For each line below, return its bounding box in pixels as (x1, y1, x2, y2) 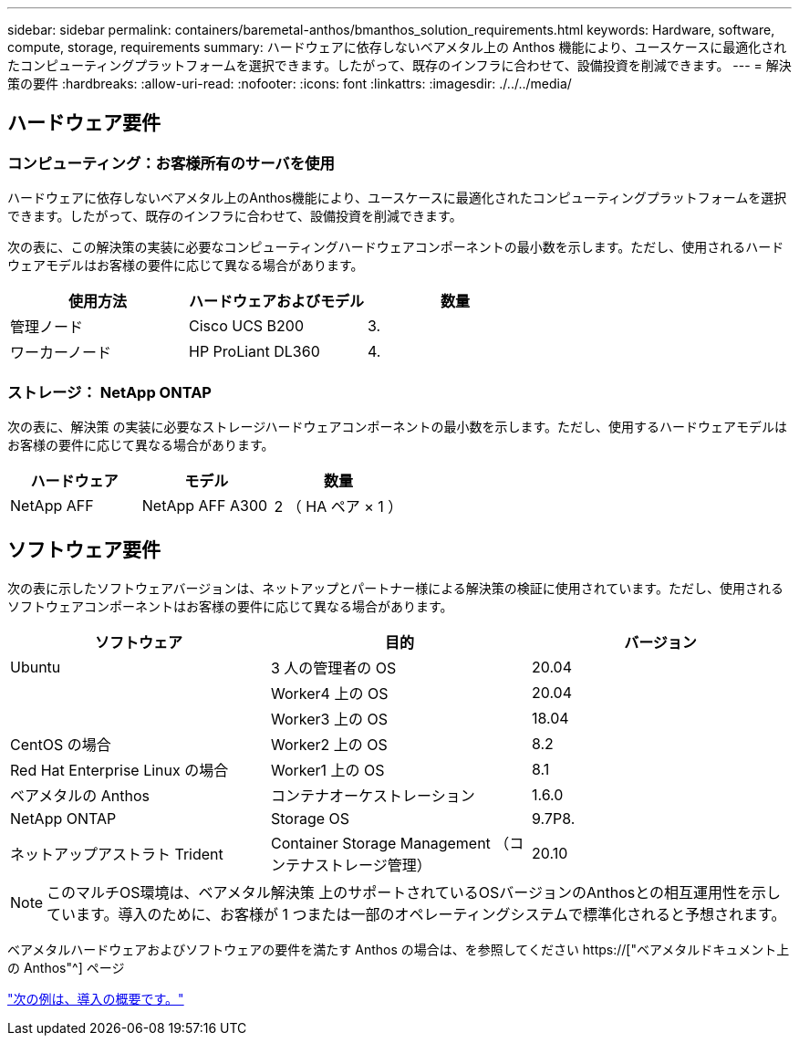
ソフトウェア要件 (7, 538, 161, 562)
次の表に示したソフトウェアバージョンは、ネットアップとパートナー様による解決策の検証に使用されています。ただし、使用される (7, 579, 783, 596)
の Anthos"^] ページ (7, 959, 125, 975)
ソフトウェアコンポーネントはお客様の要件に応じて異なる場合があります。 (7, 598, 453, 614)
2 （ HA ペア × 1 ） (274, 496, 403, 516)
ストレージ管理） (314, 855, 431, 874)
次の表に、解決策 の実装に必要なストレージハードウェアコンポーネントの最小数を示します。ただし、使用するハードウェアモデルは (7, 418, 787, 434)
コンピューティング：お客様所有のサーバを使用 (7, 153, 335, 172)
